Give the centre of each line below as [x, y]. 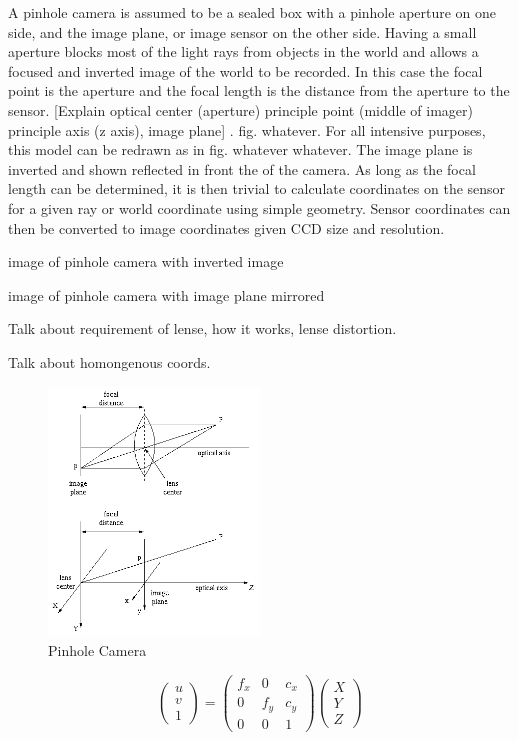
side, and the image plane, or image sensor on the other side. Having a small [242, 31]
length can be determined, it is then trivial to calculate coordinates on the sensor [257, 188]
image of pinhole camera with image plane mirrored [166, 294]
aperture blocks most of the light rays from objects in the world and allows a [243, 51]
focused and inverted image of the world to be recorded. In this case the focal [245, 70]
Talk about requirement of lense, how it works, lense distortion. [202, 328]
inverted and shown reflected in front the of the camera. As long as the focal [242, 168]
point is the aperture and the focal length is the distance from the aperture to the [259, 90]
